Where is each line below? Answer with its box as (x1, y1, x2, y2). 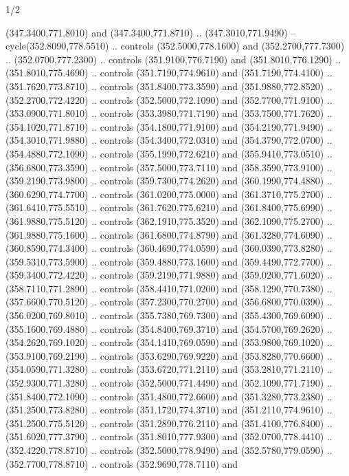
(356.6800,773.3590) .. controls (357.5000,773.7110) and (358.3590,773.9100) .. (5, 160, 333, 174)
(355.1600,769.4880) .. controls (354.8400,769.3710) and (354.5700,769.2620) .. (5, 321, 333, 336)
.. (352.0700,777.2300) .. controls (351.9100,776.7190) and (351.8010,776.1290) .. (5, 52, 341, 66)
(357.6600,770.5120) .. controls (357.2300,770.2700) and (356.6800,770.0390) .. (5, 294, 333, 309)
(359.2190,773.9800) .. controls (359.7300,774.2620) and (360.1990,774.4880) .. (5, 173, 333, 188)
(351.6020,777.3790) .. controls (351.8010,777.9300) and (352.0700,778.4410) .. (5, 429, 333, 444)
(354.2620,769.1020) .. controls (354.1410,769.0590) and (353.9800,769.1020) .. (5, 335, 333, 349)
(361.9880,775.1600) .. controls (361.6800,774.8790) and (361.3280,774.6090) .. (5, 227, 333, 241)
